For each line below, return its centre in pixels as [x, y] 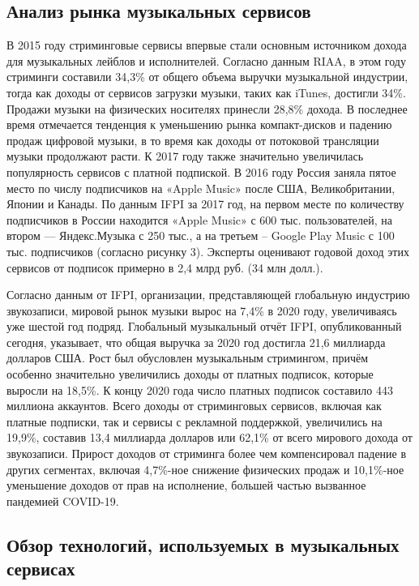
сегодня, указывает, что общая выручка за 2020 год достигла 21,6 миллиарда [196, 342]
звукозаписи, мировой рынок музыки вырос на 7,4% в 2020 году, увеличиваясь [202, 310]
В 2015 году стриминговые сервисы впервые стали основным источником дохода [207, 45]
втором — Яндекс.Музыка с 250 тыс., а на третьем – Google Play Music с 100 [201, 235]
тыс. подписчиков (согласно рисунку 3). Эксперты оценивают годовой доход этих [208, 251]
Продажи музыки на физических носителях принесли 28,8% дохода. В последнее [207, 108]
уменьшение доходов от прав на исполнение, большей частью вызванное [186, 485]
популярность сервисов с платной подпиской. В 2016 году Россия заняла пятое [201, 171]
